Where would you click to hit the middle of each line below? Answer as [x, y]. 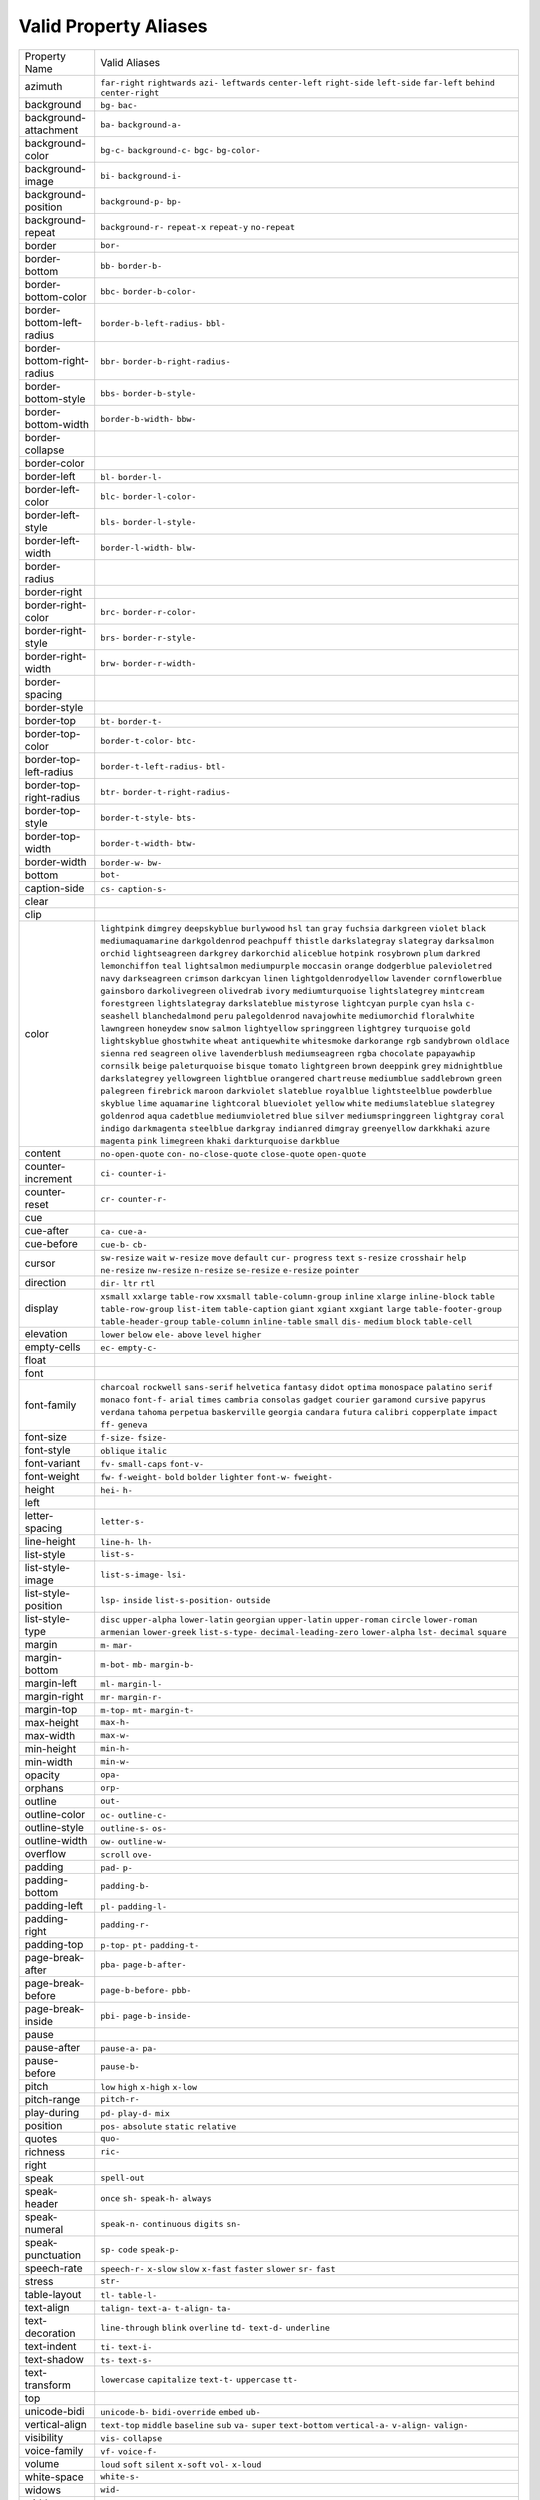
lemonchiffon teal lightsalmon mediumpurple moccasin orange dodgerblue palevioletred [296, 965]
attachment [51, 130]
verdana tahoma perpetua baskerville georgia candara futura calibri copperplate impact [299, 1411]
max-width [50, 1735]
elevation [46, 1333]
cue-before [51, 1243]
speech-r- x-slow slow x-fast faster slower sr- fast [218, 2268]
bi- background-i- [141, 175]
